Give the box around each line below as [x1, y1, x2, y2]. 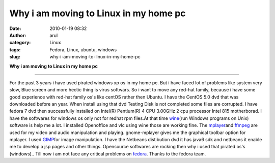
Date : [9, 25, 21, 31]
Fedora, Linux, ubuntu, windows [49, 46, 117, 53]
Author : [9, 32, 26, 38]
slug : [9, 54, 20, 60]
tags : [9, 46, 21, 53]
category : [9, 40, 31, 46]
